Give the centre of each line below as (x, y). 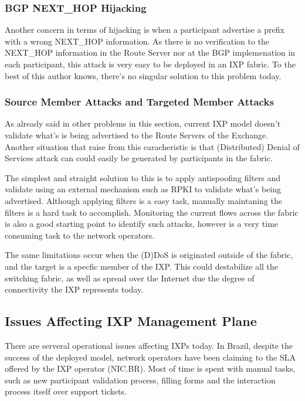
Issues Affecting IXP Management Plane (131, 321)
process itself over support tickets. (66, 391)
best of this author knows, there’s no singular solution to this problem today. (143, 75)
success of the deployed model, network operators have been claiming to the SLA (150, 357)
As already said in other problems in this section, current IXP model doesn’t (143, 123)
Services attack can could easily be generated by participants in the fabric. (139, 158)
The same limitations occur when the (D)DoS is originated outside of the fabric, (149, 255)
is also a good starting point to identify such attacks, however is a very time (142, 224)
